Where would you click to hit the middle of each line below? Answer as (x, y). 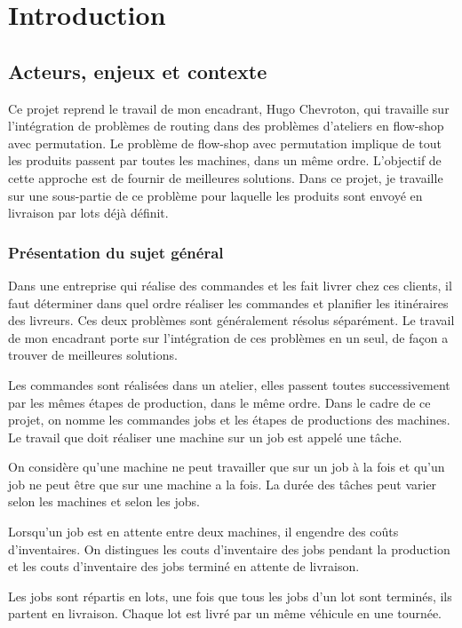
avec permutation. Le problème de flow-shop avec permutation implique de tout (225, 143)
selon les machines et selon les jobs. (104, 501)
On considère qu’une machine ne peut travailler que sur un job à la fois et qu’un (227, 467)
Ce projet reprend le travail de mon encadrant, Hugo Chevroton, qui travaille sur (229, 108)
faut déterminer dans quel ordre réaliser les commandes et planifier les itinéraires (228, 302)
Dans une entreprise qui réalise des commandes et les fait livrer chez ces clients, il (230, 285)
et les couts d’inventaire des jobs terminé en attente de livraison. (184, 566)
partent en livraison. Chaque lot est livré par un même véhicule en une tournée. (225, 613)
